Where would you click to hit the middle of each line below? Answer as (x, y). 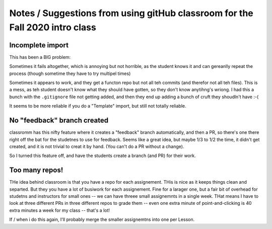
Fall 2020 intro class (53, 27)
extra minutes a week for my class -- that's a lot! (60, 210)
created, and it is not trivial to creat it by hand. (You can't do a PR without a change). (97, 146)
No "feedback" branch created (59, 121)
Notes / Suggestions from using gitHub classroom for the (131, 13)
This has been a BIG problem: (40, 57)
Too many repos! (36, 170)
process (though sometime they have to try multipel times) (70, 73)
